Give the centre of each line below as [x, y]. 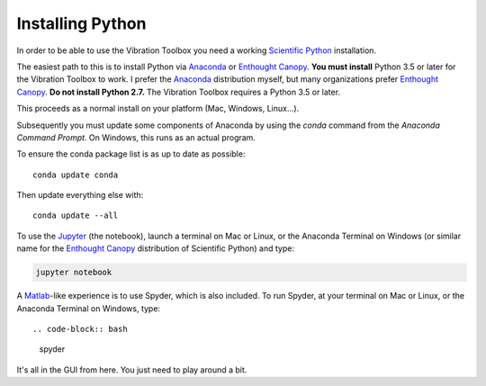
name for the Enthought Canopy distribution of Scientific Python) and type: [155, 248]
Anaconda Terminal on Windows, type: [89, 308]
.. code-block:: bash [80, 329]
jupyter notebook [74, 273]
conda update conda [76, 175]
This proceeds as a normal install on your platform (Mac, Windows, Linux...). [158, 109]
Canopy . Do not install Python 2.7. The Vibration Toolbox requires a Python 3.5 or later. [179, 92]
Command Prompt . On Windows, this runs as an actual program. [136, 137]
